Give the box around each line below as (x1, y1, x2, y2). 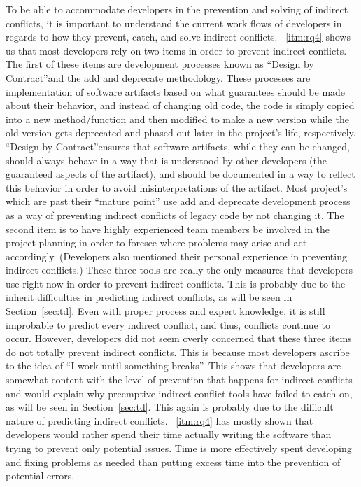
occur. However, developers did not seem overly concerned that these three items (6, 331, 352, 346)
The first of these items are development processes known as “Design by (6, 57, 314, 71)
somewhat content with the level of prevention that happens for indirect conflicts (6, 372, 353, 387)
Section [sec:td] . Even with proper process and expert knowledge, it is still (6, 304, 325, 318)
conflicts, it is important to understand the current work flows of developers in (6, 15, 342, 30)
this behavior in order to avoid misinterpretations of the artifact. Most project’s (6, 180, 348, 195)
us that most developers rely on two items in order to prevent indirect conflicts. (6, 43, 347, 57)
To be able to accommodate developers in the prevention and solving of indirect (6, 2, 348, 16)
